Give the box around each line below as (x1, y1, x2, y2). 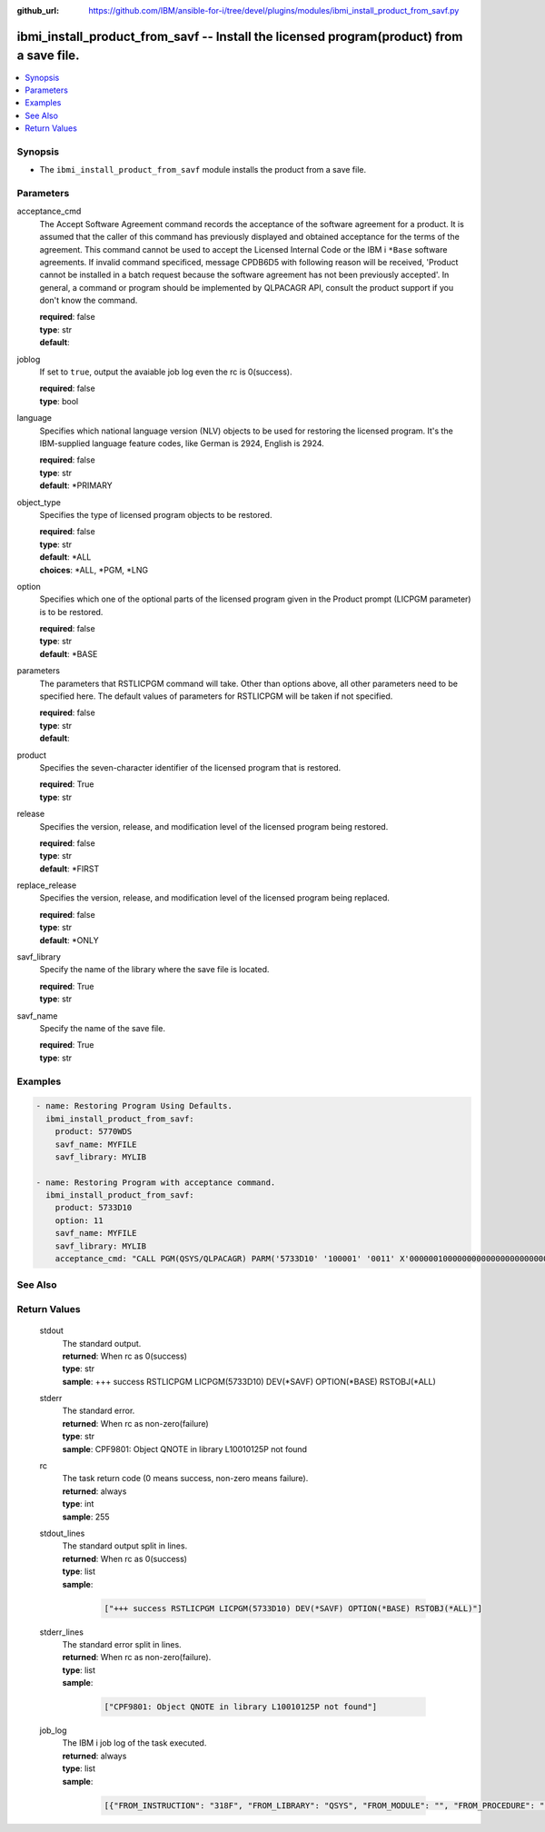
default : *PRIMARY (39, 480, 113, 491)
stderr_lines (39, 1627, 84, 1638)
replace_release (16, 880, 77, 891)
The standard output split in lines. (62, 1540, 188, 1551)
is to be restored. (39, 606, 104, 617)
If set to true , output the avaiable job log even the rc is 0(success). (39, 366, 292, 377)
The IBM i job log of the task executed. (62, 1737, 207, 1748)
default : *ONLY (39, 934, 99, 945)
